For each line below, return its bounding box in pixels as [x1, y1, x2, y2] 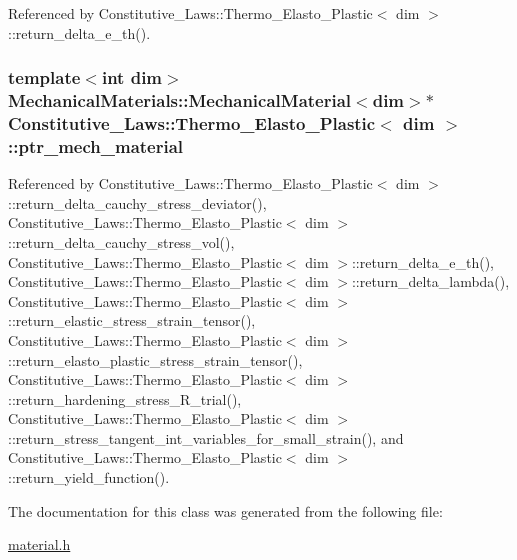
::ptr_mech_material [8, 133, 184, 158]
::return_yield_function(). [8, 467, 170, 488]
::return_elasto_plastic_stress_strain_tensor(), [8, 349, 303, 370]
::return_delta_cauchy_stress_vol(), [8, 231, 235, 252]
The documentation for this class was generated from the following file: [8, 500, 443, 521]
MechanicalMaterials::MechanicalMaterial [8, 88, 352, 113]
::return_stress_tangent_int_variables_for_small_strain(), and [8, 427, 404, 448]
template [8, 65, 81, 90]
